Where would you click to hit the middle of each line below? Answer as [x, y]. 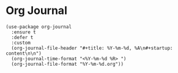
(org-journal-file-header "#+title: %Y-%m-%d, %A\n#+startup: [92, 48]
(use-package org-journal [39, 27]
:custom [21, 43]
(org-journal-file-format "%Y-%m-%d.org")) [67, 64]
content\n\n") [24, 53]
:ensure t [24, 32]
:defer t [22, 37]
